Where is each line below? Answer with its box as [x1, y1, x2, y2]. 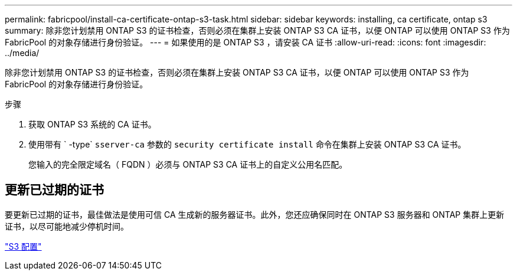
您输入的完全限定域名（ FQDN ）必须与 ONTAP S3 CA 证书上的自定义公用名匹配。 [28, 159, 348, 169]
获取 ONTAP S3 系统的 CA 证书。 [28, 119, 156, 129]
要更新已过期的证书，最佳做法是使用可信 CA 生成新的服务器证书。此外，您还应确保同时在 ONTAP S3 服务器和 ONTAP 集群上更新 [5, 209, 505, 220]
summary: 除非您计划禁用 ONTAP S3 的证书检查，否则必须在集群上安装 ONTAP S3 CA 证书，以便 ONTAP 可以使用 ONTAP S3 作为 [5, 25, 510, 35]
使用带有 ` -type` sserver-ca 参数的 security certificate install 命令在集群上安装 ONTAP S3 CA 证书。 [28, 139, 466, 149]
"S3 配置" [5, 241, 42, 251]
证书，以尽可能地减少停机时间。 [5, 221, 129, 231]
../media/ [5, 48, 40, 58]
